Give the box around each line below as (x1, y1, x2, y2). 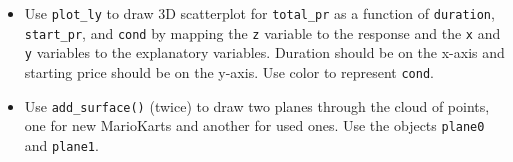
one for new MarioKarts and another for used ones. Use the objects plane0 (24, 115, 485, 136)
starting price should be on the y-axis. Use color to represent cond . (24, 61, 434, 82)
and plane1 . (24, 134, 99, 155)
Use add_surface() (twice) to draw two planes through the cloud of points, (24, 95, 490, 116)
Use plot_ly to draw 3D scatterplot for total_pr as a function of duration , (24, 3, 495, 23)
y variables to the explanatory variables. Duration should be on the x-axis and (24, 42, 505, 63)
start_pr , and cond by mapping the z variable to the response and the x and (24, 22, 501, 43)
